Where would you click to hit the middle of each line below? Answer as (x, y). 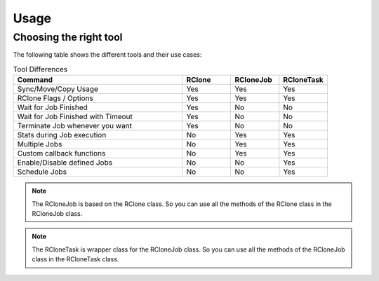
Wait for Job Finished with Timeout (75, 117)
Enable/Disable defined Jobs (65, 163)
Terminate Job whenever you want (75, 126)
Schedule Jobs (42, 172)
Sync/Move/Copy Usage (58, 89)
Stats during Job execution (62, 135)
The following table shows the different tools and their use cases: (107, 55)
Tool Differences (40, 69)
